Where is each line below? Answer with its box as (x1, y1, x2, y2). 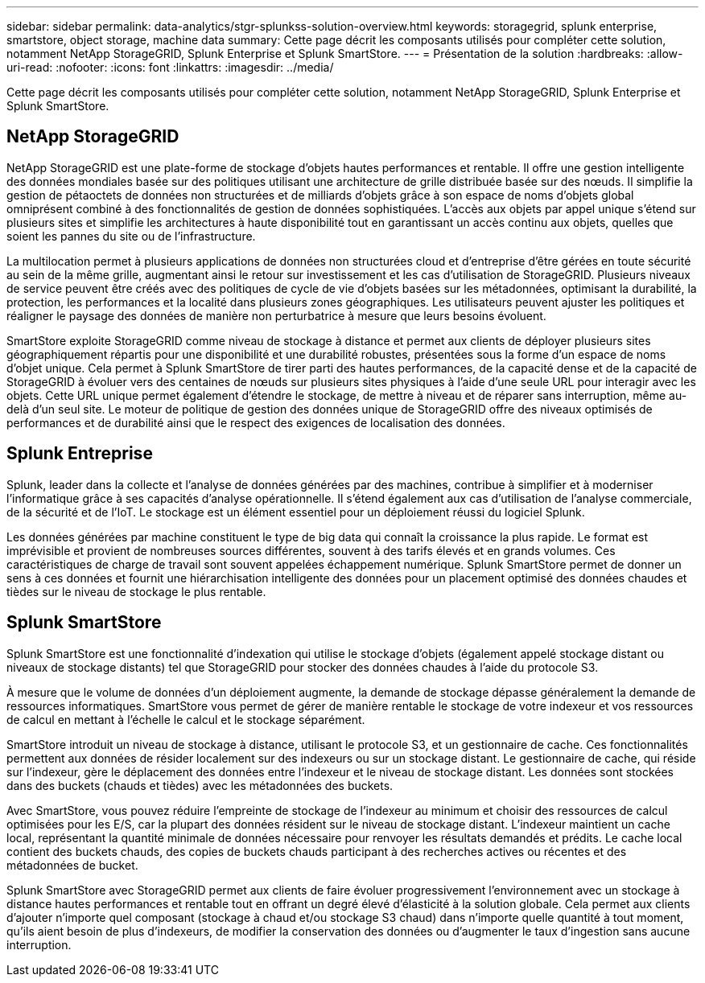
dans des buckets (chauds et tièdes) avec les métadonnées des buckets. (6, 778, 394, 792)
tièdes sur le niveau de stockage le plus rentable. (6, 584, 266, 598)
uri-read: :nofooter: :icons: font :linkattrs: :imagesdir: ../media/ (6, 60, 334, 74)
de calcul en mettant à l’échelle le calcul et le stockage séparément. (6, 712, 365, 726)
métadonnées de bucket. (6, 858, 138, 872)
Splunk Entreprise (6, 443, 153, 464)
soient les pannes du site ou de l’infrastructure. (6, 228, 256, 243)
